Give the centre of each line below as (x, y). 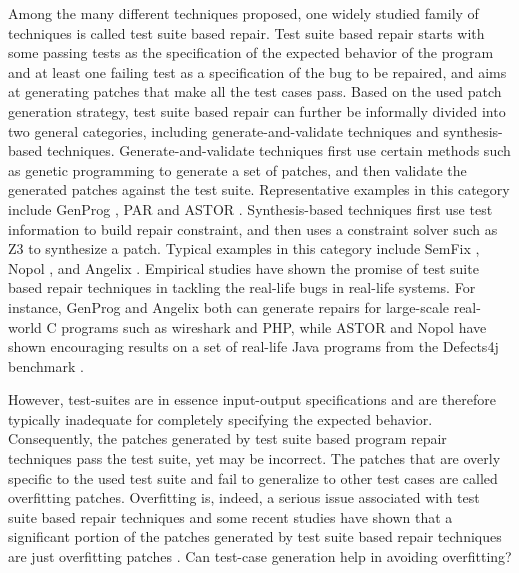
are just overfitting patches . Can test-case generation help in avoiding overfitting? (260, 556)
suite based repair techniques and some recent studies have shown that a (230, 516)
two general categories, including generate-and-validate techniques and (223, 130)
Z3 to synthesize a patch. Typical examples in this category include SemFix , (244, 248)
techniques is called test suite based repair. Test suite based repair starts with (246, 32)
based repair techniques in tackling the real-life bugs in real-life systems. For (242, 287)
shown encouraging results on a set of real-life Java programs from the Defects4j (253, 346)
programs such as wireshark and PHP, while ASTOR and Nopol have (274, 326)
